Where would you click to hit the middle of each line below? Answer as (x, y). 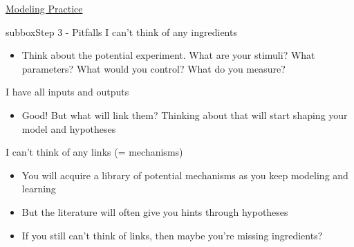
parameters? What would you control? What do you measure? (153, 68)
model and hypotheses (69, 128)
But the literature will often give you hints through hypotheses (155, 211)
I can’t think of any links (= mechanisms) (94, 152)
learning (39, 189)
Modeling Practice (44, 8)
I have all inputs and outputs (67, 92)
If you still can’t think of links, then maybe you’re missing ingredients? (172, 235)
